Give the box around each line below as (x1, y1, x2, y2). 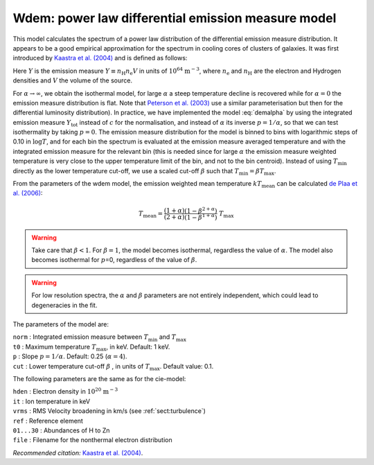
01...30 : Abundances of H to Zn (12, 426, 110, 435)
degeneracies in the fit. (31, 301, 98, 309)
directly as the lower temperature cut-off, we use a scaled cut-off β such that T (12, 166, 239, 175)
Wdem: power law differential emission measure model (12, 10, 337, 26)
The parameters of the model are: (12, 320, 109, 328)
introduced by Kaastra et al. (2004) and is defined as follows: (12, 54, 188, 62)
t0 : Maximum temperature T (12, 342, 96, 351)
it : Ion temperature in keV (12, 397, 90, 405)
